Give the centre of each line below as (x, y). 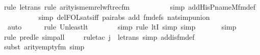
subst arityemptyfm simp (44, 47)
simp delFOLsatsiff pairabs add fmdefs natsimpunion (124, 17)
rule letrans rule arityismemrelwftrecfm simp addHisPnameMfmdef (130, 7)
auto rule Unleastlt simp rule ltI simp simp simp (122, 27)
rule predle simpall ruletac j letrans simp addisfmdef (99, 36)
